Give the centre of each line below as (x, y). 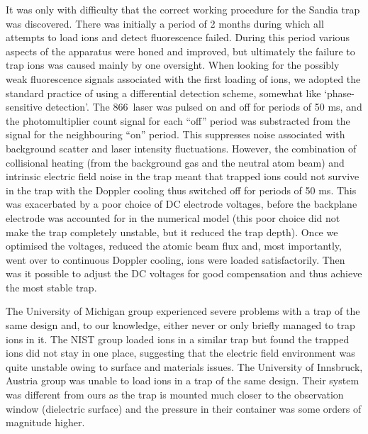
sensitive (24, 107)
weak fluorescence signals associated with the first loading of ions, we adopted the (183, 78)
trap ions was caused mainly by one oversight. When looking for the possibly (173, 65)
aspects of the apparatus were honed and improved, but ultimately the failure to (180, 51)
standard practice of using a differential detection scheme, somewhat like (163, 93)
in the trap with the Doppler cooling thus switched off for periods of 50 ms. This (181, 190)
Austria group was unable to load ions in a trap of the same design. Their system (183, 380)
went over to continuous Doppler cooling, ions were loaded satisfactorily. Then (175, 259)
